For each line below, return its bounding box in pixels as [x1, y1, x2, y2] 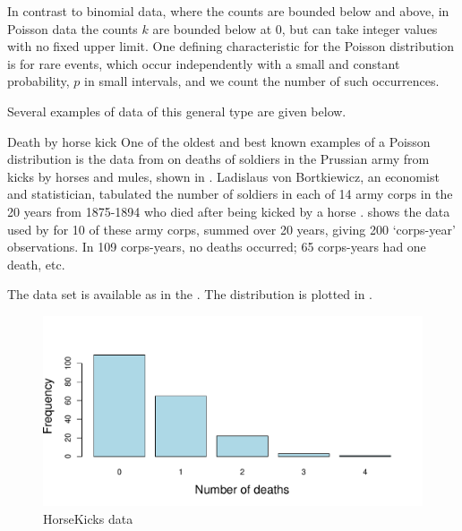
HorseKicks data [43, 509, 133, 527]
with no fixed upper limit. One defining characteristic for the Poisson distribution [7, 37, 454, 56]
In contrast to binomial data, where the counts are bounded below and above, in [7, 2, 449, 20]
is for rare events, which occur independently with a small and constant [7, 54, 400, 73]
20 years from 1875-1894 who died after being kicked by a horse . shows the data [7, 201, 450, 220]
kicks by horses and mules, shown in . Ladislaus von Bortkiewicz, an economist [7, 167, 440, 185]
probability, [7, 72, 70, 90]
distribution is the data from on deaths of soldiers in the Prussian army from [7, 150, 430, 168]
